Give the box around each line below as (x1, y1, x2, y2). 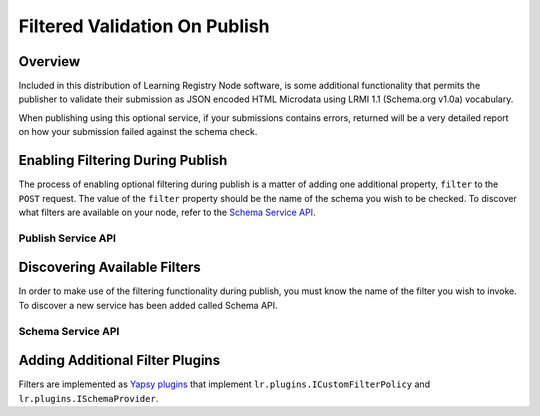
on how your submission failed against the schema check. (18, 126, 258, 138)
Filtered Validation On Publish (18, 15, 270, 37)
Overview (18, 53, 81, 70)
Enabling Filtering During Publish (18, 152, 228, 169)
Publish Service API (18, 231, 117, 245)
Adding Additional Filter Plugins (18, 352, 220, 369)
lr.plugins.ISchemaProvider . (18, 392, 159, 404)
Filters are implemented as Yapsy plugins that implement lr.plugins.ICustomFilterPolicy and (18, 378, 430, 390)
